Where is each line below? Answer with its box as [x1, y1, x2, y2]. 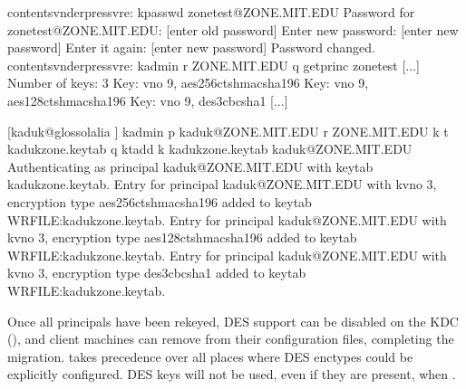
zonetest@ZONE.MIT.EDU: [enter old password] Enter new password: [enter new [7, 20, 459, 39]
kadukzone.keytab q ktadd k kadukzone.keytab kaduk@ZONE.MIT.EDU [7, 139, 413, 158]
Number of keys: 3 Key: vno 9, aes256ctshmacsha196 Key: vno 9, [7, 73, 369, 92]
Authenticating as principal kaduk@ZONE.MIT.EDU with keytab [7, 157, 374, 176]
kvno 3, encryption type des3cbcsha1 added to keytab [7, 263, 306, 282]
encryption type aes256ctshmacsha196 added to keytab [7, 192, 312, 211]
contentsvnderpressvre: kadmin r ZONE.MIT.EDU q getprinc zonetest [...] [7, 55, 420, 74]
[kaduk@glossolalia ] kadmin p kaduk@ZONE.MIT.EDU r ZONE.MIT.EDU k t [7, 121, 449, 140]
